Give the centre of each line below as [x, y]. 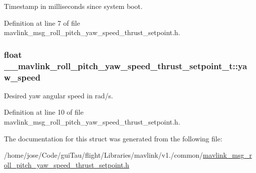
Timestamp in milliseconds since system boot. [73, 6]
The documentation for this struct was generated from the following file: [113, 138]
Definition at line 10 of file [44, 112]
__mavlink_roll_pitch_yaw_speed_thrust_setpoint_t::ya [126, 65]
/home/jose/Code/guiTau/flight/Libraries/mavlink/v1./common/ [104, 155]
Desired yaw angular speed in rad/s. [59, 95]
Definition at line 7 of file [42, 22]
